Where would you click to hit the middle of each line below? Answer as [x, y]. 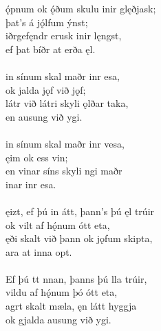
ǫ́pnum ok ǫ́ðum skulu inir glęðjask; [81, 8]
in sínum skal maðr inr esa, [63, 76]
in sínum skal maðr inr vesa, [65, 143]
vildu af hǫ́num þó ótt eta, [62, 292]
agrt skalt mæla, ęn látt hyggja [71, 306]
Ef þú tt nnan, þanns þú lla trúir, [76, 278]
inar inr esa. [31, 184]
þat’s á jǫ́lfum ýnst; [47, 22]
